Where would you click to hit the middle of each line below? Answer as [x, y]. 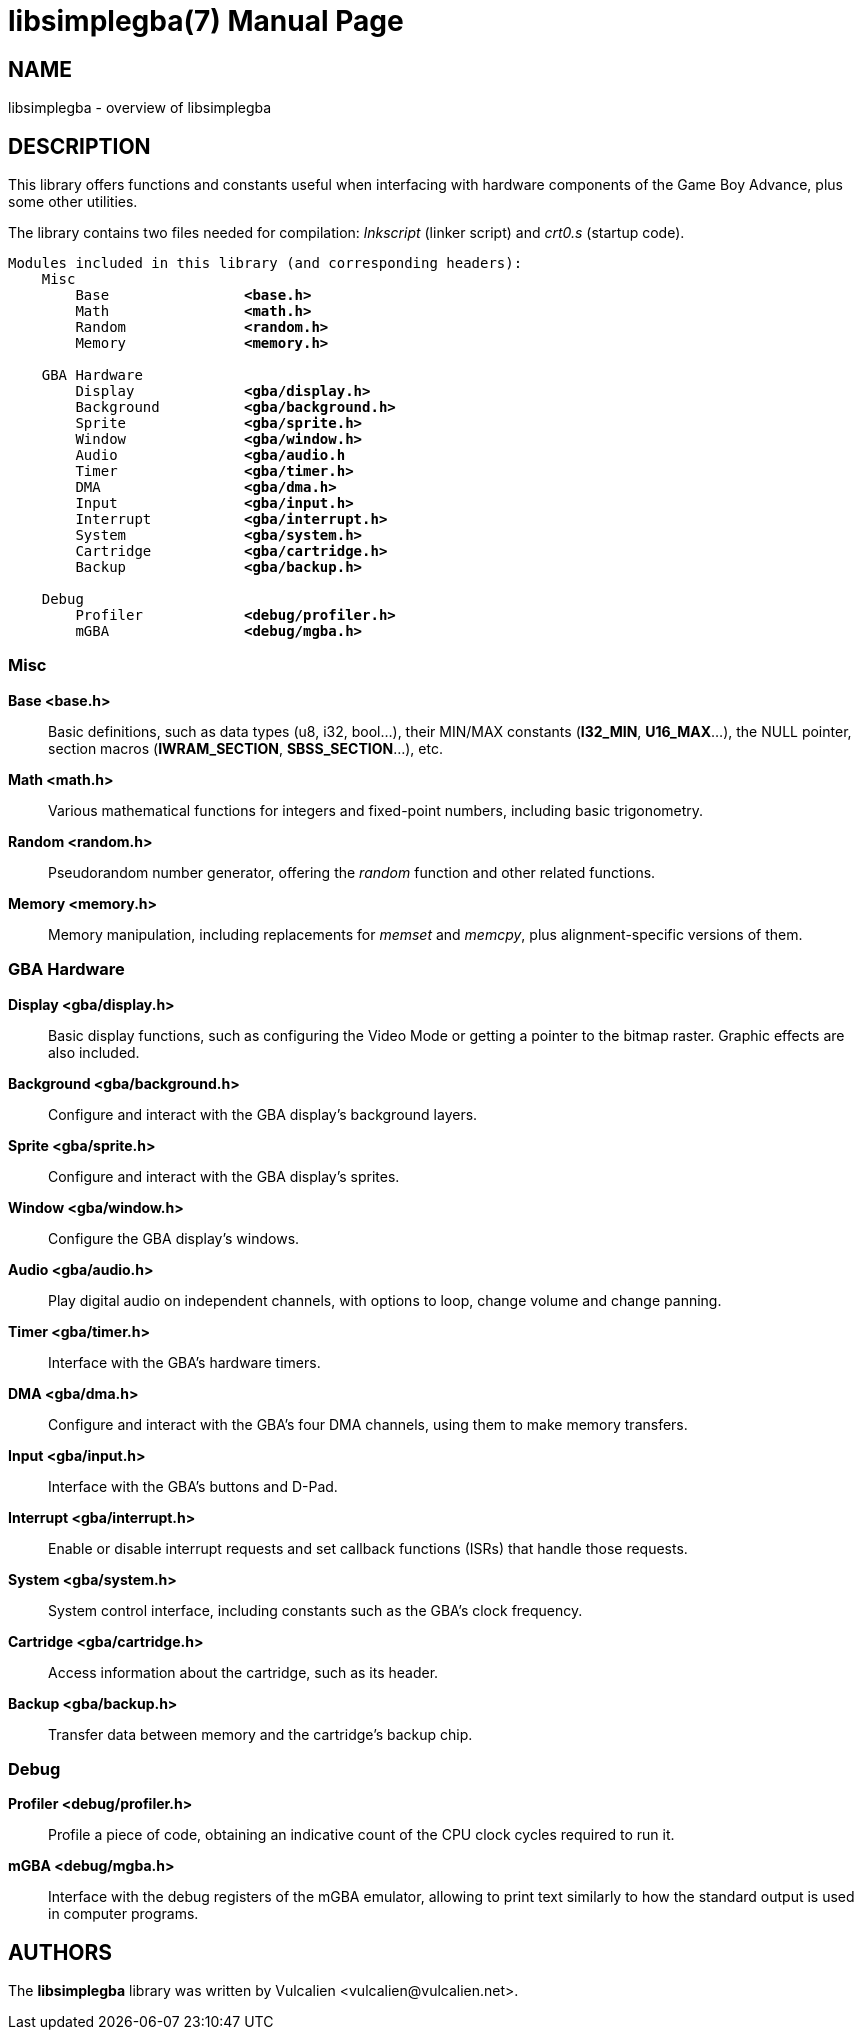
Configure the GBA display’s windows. [174, 1238]
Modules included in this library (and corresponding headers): [265, 263]
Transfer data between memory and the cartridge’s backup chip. [260, 1734]
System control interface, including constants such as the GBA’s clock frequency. [315, 1610]
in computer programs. [123, 1914]
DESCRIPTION [79, 146]
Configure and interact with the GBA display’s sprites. [224, 1176]
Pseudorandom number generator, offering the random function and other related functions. [352, 872]
